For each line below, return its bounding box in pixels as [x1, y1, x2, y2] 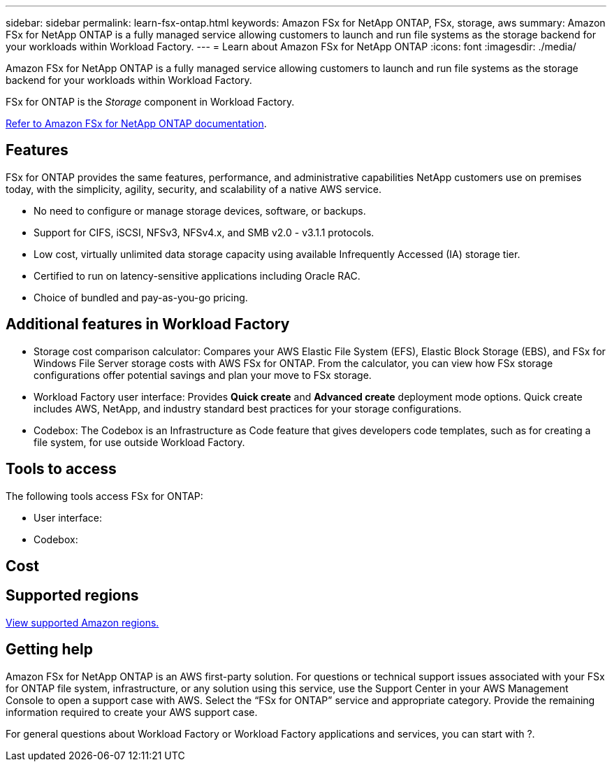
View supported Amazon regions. [6, 616, 159, 629]
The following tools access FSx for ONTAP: [6, 489, 203, 502]
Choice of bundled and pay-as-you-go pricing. [34, 291, 248, 303]
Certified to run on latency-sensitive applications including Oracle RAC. [34, 269, 360, 282]
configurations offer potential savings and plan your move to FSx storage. [34, 368, 372, 381]
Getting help [6, 640, 93, 659]
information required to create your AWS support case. [6, 705, 258, 718]
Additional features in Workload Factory [6, 315, 290, 334]
